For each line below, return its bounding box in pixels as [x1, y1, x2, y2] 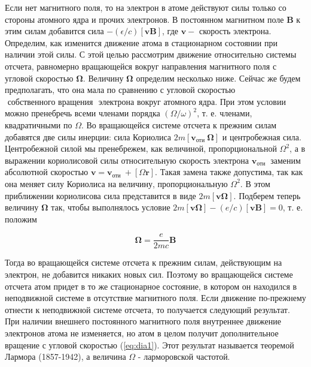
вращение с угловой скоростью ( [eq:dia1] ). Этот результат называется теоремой [5, 338, 294, 351]
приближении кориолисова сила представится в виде [5, 189, 196, 201]
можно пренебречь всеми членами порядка [5, 107, 160, 119]
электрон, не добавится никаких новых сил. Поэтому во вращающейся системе [5, 267, 293, 280]
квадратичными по [5, 118, 72, 131]
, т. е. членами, [197, 107, 252, 119]
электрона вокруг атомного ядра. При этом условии [98, 95, 286, 107]
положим [5, 212, 37, 225]
